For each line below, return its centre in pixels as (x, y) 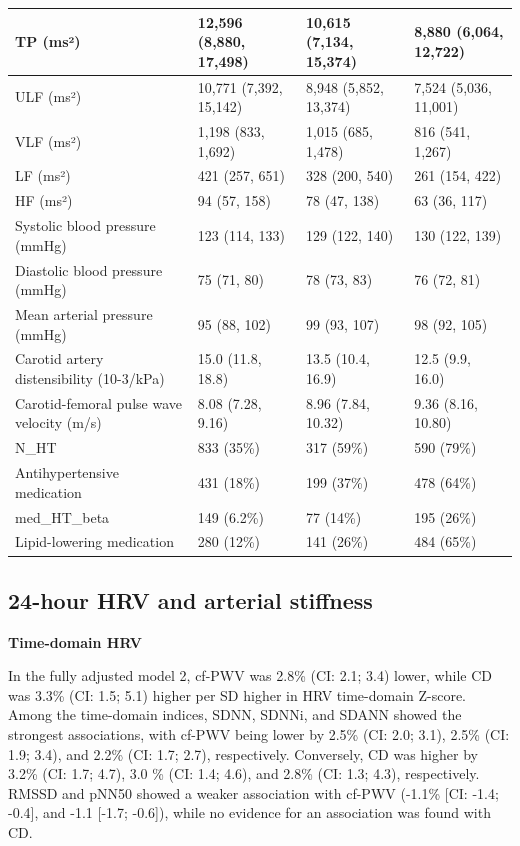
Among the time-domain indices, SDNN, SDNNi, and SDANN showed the (235, 714)
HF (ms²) (44, 200)
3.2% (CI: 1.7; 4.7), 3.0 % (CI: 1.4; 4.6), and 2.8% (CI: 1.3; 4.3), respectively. (244, 773)
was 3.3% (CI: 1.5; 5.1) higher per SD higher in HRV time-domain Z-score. (237, 694)
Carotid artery (59, 358)
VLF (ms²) (48, 140)
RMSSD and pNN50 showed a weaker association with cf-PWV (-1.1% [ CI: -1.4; (253, 792)
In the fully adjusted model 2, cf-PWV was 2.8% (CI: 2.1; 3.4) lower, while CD (250, 675)
